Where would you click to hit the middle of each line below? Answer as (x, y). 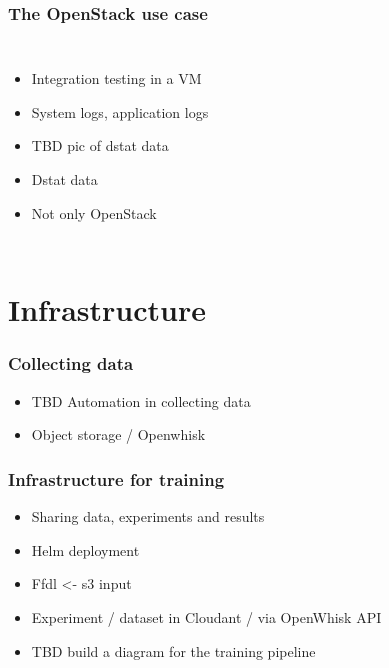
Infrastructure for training (116, 478)
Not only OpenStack (94, 212)
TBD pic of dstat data (100, 145)
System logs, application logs (120, 111)
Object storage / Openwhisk (118, 434)
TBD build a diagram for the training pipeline (173, 650)
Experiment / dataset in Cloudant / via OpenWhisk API (206, 616)
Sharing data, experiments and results (148, 516)
